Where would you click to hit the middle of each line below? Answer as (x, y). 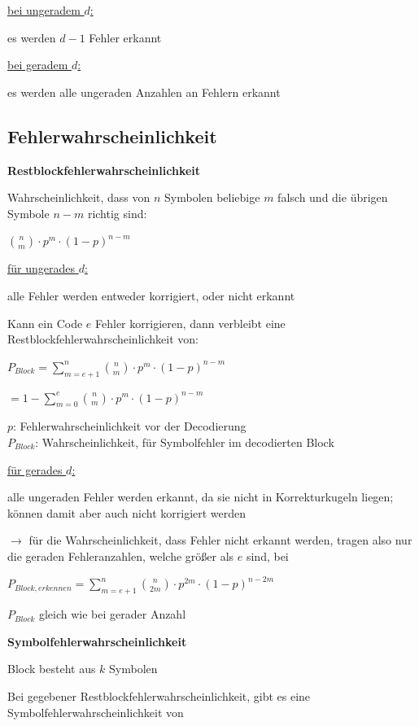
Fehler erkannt (125, 37)
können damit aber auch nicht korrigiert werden (127, 512)
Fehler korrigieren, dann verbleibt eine (190, 323)
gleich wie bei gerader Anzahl (112, 614)
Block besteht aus (52, 669)
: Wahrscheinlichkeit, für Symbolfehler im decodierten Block (185, 442)
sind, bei (267, 555)
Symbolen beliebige (212, 197)
